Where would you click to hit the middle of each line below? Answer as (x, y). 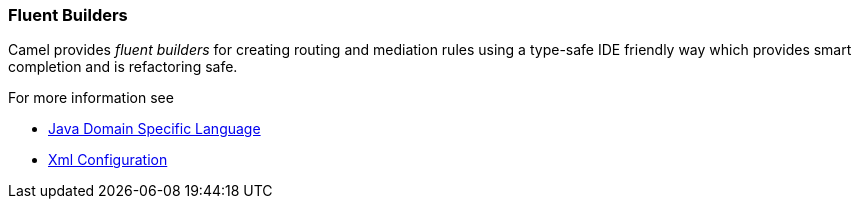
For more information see (91, 98)
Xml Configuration (108, 160)
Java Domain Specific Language (154, 129)
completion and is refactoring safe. (123, 67)
